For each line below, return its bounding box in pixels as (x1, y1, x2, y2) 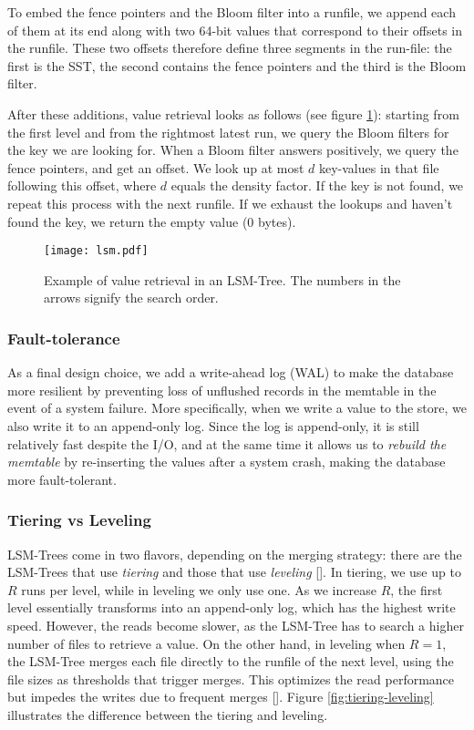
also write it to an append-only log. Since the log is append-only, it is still (7, 416, 419, 435)
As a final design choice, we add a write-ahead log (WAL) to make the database (7, 363, 454, 382)
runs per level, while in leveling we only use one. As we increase (21, 580, 376, 599)
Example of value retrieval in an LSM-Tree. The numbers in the (44, 270, 401, 289)
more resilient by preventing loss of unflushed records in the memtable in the (7, 380, 437, 399)
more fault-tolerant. (7, 469, 117, 488)
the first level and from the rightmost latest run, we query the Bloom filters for (7, 122, 449, 141)
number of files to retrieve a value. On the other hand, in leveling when (7, 633, 406, 653)
